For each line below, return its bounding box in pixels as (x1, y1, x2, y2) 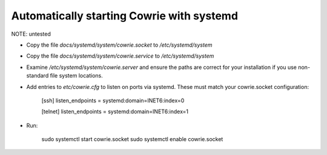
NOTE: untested (11, 30, 51, 38)
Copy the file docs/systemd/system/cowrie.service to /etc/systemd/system (26, 52, 214, 60)
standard (26, 72, 49, 79)
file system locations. (50, 72, 103, 79)
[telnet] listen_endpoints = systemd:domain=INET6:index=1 (41, 108, 189, 115)
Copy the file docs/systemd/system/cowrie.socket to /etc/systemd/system (26, 41, 213, 48)
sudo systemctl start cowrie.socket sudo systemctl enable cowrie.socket (41, 136, 223, 143)
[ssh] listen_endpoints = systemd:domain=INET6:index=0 (41, 97, 185, 104)
